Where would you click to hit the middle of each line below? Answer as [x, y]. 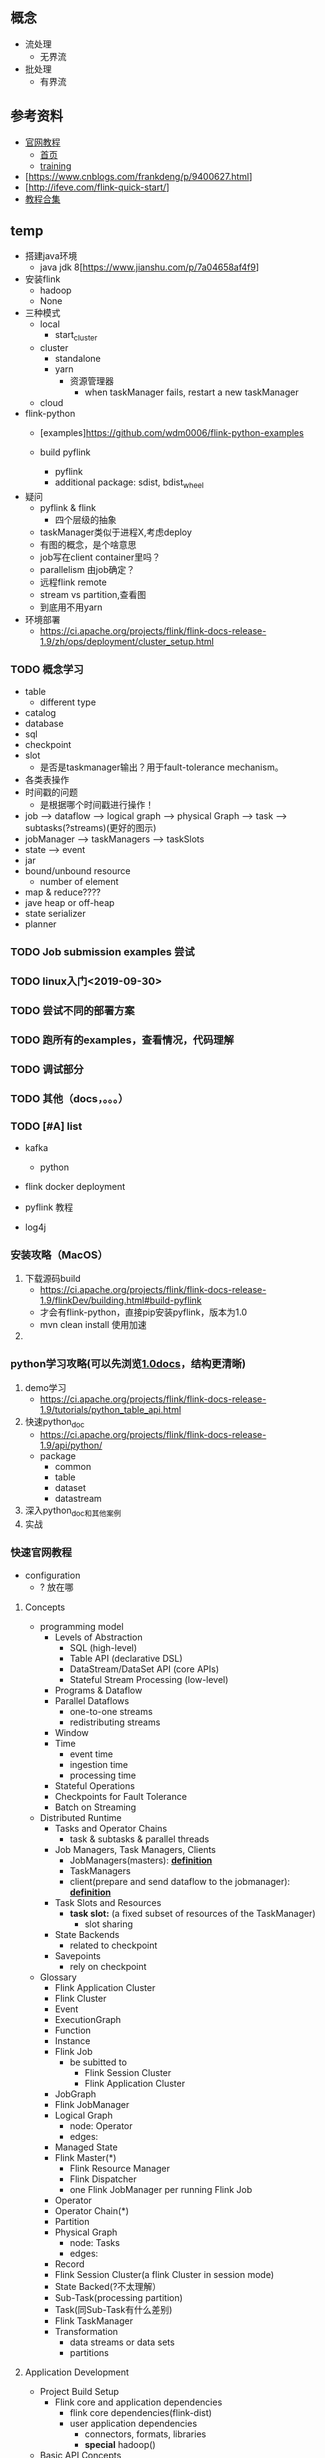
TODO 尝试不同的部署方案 [72, 1011]
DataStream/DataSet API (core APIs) [144, 1669]
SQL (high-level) [103, 1647]
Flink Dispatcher [103, 2179]
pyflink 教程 [49, 1207]
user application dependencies [133, 2423]
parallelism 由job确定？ [87, 570]
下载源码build [53, 1279]
